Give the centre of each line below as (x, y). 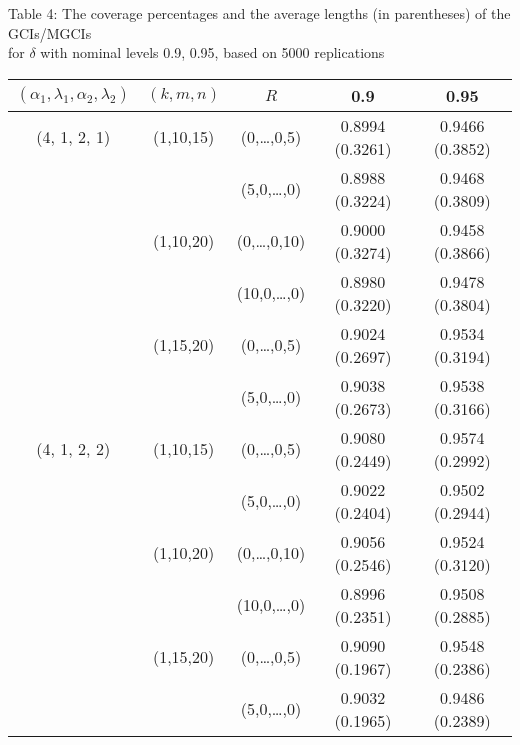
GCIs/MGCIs (50, 32)
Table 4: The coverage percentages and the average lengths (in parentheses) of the (259, 13)
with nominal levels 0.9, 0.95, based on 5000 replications (212, 52)
